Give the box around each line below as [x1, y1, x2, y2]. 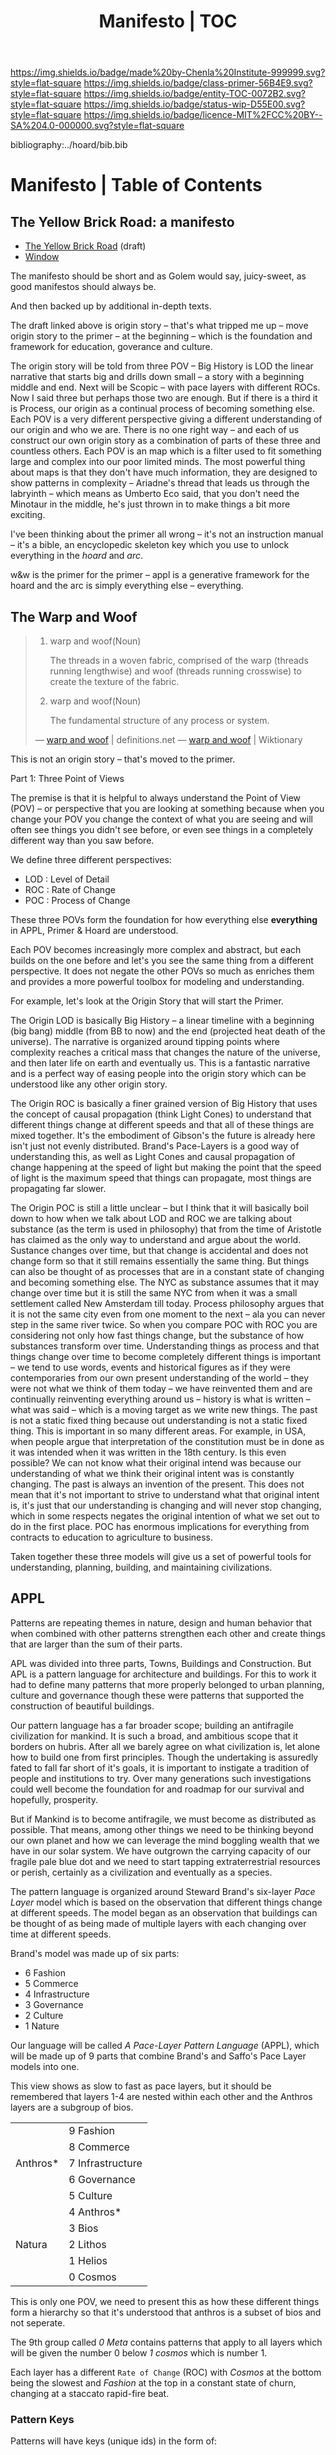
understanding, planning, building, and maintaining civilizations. [10, 1561, 273, 1573]
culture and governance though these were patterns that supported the [10, 1689, 305, 1701]
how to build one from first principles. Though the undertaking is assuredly [10, 1751, 319, 1763]
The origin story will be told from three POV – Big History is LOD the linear [10, 360, 314, 372]
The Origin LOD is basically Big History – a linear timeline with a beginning [10, 1015, 315, 1026]
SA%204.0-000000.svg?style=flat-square [10, 120, 185, 132]
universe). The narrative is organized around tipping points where [10, 1036, 280, 1047]
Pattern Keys [10, 2412, 75, 2426]
